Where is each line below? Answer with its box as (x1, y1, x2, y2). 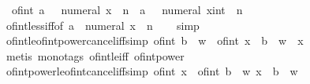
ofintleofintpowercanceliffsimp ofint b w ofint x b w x (6, 32, 304, 49)
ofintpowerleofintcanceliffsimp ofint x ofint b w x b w (6, 63, 298, 79)
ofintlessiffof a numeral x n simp (6, 16, 200, 33)
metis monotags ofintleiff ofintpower (6, 47, 185, 64)
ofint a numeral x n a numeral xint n (11, 2, 243, 17)
